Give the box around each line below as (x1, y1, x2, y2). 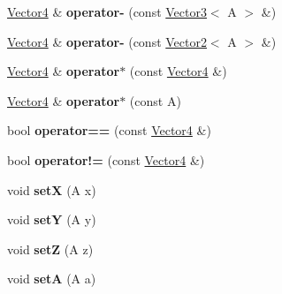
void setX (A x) (7, 180, 96, 199)
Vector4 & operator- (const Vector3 (7, 3, 207, 20)
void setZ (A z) (7, 239, 94, 258)
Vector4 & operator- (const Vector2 (7, 32, 207, 50)
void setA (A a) (7, 269, 96, 288)
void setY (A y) (7, 210, 96, 229)
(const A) (129, 91, 181, 109)
